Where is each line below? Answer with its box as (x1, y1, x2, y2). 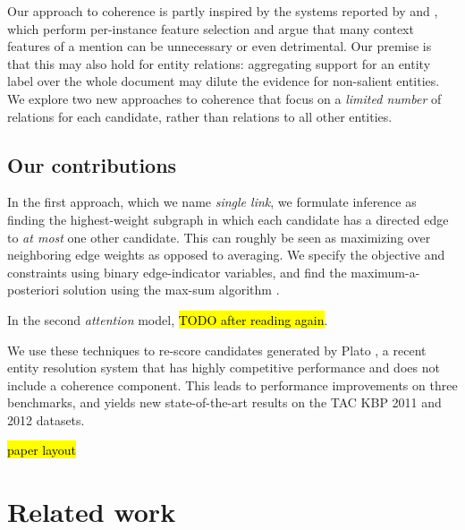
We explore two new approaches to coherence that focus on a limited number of (7, 89, 442, 107)
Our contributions (7, 150, 177, 178)
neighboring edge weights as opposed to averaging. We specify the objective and (7, 245, 445, 264)
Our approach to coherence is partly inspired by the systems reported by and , (7, 2, 438, 20)
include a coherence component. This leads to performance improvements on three (7, 375, 458, 394)
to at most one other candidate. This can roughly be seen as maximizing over (7, 227, 431, 246)
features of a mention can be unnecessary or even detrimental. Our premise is (7, 37, 432, 56)
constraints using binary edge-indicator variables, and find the (7, 262, 347, 281)
